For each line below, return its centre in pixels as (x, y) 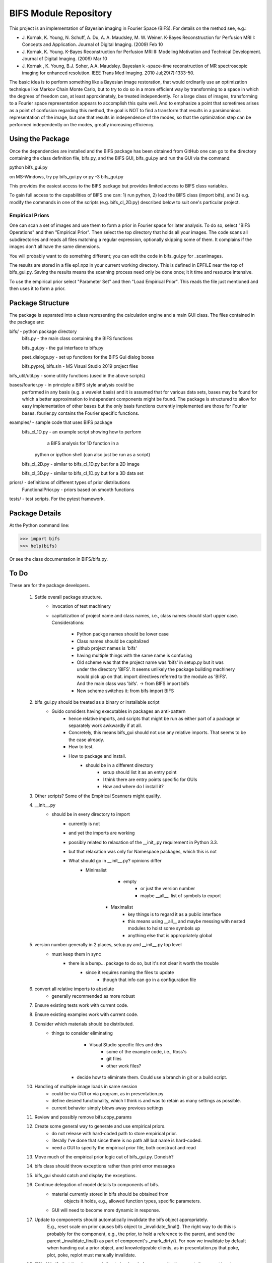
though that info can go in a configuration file (149, 980)
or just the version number (168, 889)
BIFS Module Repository (61, 13)
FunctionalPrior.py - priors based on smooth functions (78, 490)
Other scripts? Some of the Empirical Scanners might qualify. (98, 796)
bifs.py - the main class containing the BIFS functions (77, 338)
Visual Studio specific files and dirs (126, 1045)
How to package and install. (97, 756)
